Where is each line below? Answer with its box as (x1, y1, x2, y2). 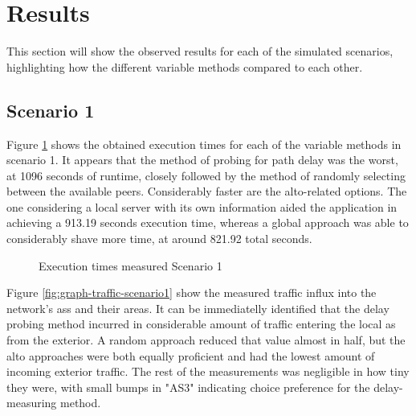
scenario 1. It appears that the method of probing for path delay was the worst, (6, 151, 398, 168)
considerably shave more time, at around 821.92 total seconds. (6, 230, 312, 247)
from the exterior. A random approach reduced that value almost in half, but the (6, 332, 406, 348)
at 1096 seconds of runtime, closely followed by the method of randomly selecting (6, 167, 406, 183)
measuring (6, 394, 57, 411)
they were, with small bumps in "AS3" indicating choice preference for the (6, 378, 370, 395)
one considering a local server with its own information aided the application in (6, 198, 398, 215)
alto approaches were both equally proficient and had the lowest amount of (6, 347, 375, 364)
